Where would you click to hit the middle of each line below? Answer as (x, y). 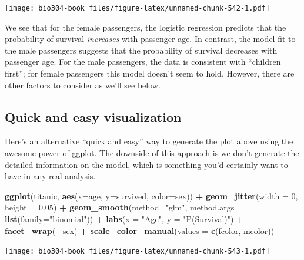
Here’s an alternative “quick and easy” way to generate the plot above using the (149, 141)
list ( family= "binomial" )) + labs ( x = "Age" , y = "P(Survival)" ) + (124, 218)
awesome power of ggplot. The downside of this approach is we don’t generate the (152, 153)
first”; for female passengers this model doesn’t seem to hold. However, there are (150, 73)
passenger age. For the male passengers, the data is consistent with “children (143, 62)
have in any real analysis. (50, 176)
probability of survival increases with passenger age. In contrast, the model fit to (150, 39)
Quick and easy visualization (93, 116)
